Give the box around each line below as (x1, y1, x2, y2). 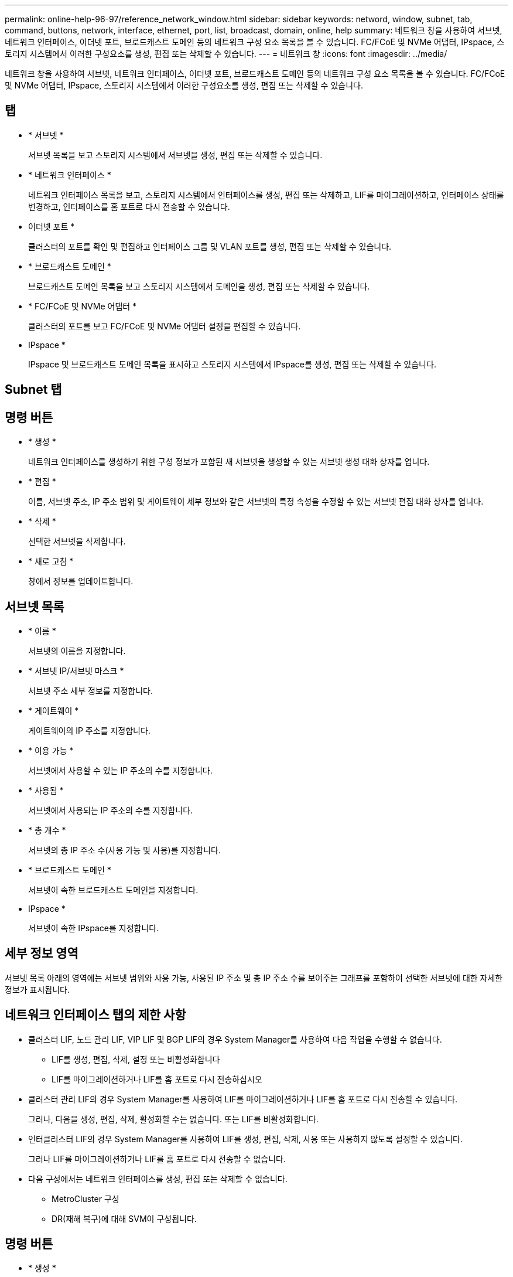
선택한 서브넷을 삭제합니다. (28, 536, 126, 547)
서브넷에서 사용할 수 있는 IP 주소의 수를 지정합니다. (28, 765, 213, 775)
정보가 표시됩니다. (5, 984, 70, 995)
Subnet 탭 (5, 382, 62, 397)
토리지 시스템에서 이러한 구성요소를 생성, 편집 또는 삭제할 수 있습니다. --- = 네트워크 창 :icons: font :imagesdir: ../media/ (5, 49, 447, 59)
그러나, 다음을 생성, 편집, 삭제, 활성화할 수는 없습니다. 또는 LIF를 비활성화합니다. (28, 1113, 319, 1124)
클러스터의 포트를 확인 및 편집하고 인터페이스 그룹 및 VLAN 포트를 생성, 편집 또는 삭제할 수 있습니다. (28, 241, 392, 251)
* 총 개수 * (28, 825, 66, 835)
